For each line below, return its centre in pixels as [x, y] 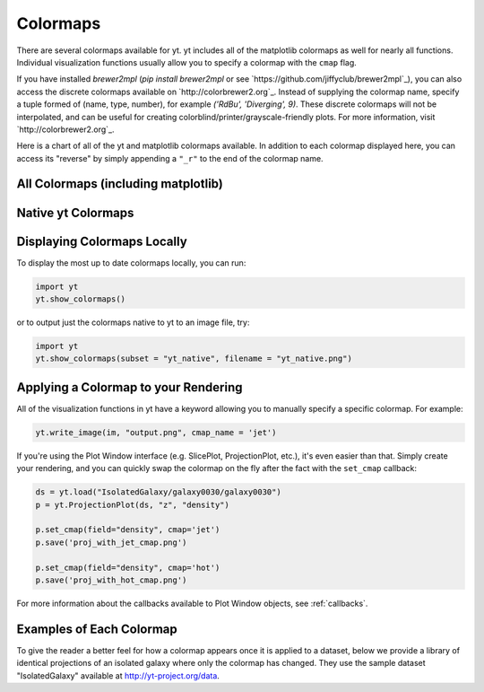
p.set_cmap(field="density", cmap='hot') [128, 567]
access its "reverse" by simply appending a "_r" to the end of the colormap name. [170, 158]
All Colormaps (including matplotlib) [120, 184]
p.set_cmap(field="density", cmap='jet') [128, 530]
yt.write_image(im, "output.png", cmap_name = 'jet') [156, 432]
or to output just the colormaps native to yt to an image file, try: [133, 322]
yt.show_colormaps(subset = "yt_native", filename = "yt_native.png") [194, 359]
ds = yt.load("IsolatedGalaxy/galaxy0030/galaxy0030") [158, 492]
